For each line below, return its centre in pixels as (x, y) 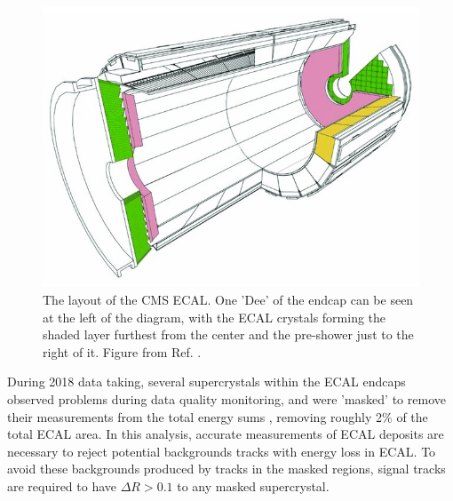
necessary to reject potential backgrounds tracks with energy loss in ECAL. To (222, 451)
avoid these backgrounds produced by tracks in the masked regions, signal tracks (226, 469)
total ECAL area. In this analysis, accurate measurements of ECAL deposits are (226, 434)
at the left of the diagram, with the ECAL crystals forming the (215, 317)
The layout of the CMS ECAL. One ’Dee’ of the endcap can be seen (228, 299)
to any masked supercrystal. (253, 485)
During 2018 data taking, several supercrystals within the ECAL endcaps (207, 382)
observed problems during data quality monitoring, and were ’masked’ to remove (226, 398)
